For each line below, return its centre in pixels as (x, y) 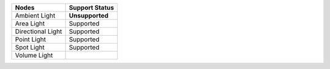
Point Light (30, 39)
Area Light (30, 23)
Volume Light (34, 55)
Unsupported (89, 15)
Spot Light (30, 47)
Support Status (91, 8)
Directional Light (38, 31)
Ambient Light (35, 15)
